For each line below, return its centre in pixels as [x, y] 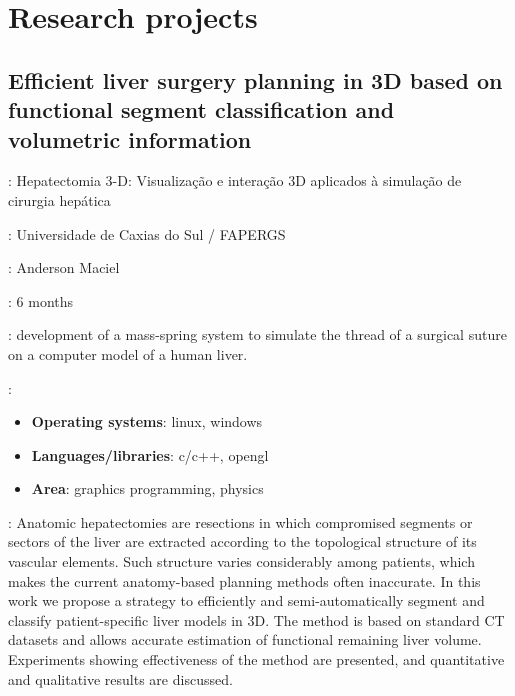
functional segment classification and [201, 109]
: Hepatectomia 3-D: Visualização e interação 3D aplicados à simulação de [235, 180]
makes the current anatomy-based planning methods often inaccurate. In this [244, 580]
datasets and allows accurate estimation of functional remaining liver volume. [245, 639]
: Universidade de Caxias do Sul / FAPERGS [147, 233]
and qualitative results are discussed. [120, 678]
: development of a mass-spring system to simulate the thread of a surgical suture [257, 334]
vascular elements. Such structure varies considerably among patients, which [241, 561]
